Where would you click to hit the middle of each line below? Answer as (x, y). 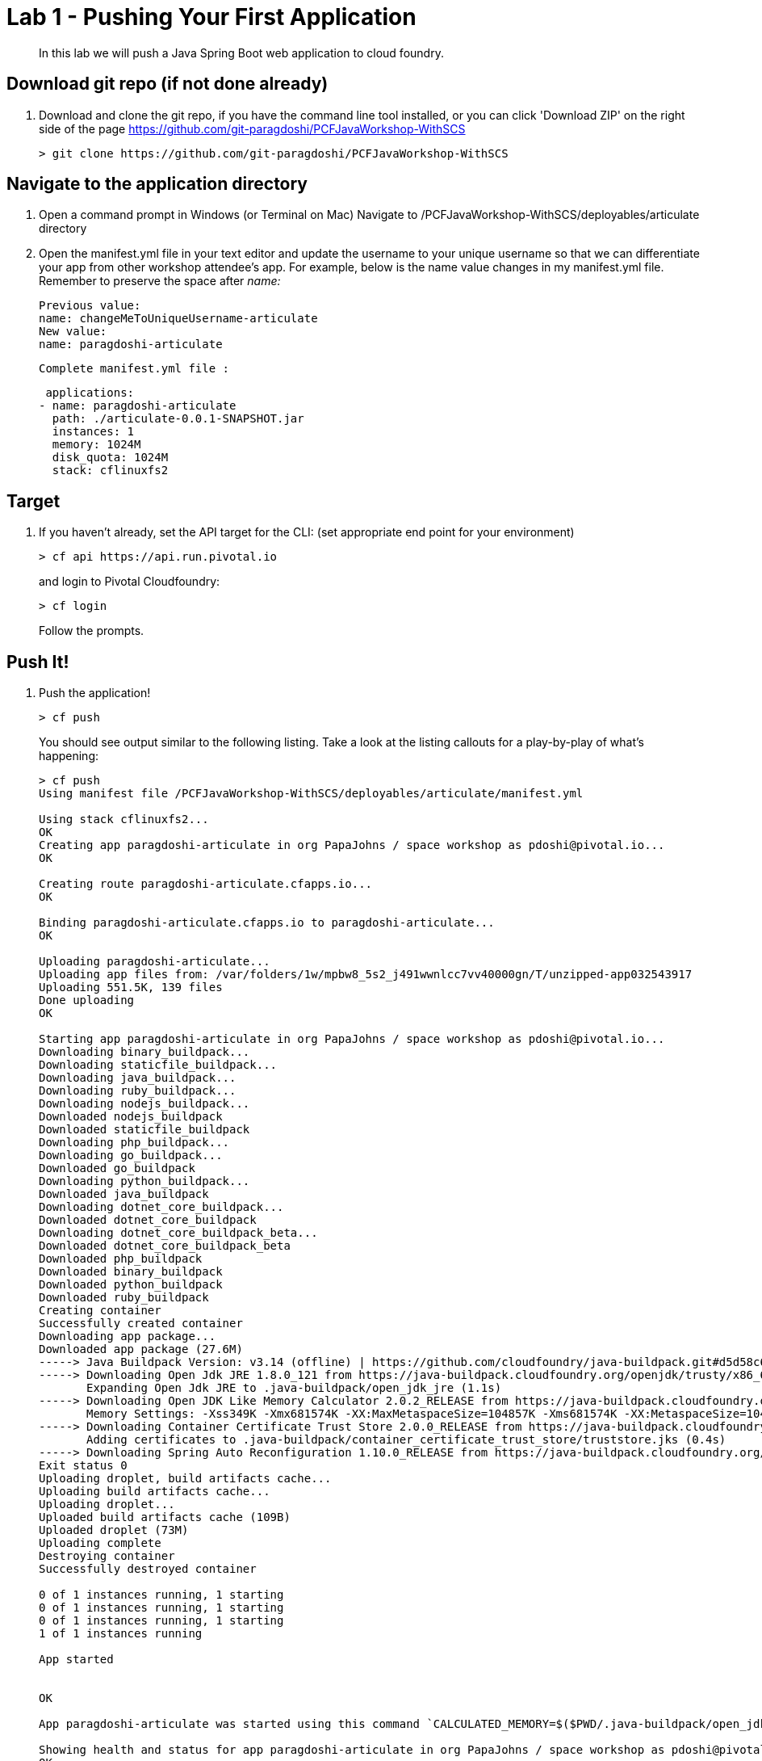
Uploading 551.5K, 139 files (131, 988)
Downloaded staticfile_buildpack (144, 1130)
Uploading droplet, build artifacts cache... (185, 1479)
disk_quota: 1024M (110, 458)
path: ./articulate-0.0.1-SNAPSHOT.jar (178, 419)
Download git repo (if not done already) (167, 84)
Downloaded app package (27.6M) (141, 1349)
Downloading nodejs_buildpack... (144, 1104)
